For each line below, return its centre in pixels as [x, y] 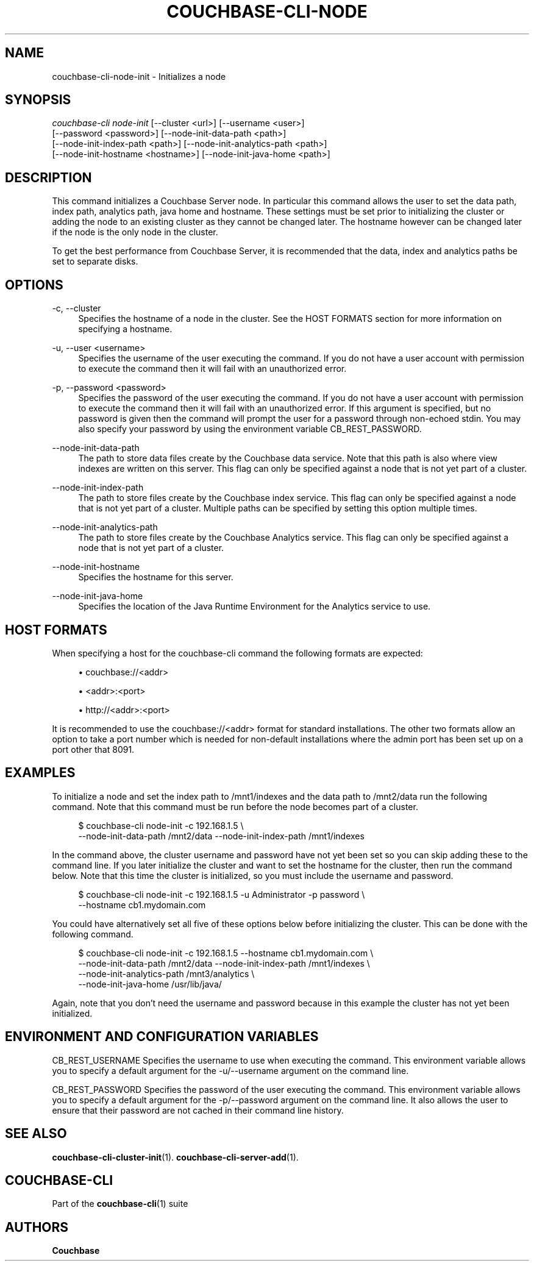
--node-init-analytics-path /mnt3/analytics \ [166, 973]
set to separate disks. [95, 261]
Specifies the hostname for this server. [156, 577]
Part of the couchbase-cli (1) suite [120, 1204]
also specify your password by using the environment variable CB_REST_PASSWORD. [250, 429]
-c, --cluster [77, 308]
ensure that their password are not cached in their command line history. [198, 1110]
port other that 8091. [93, 749]
